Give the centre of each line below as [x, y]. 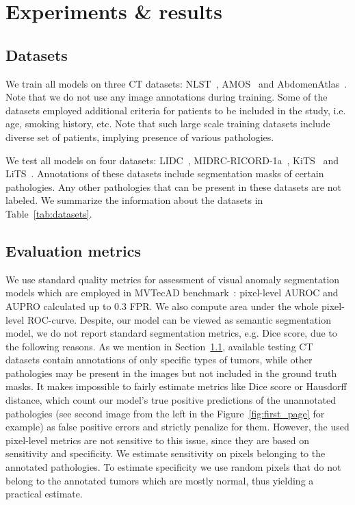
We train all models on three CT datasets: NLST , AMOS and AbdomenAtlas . [176, 83]
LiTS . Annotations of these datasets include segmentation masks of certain [165, 173]
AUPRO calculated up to [58, 306]
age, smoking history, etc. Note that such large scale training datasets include [168, 124]
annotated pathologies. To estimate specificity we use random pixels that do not [173, 467]
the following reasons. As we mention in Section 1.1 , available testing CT [159, 346]
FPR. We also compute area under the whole [224, 306]
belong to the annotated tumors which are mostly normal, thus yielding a [160, 480]
